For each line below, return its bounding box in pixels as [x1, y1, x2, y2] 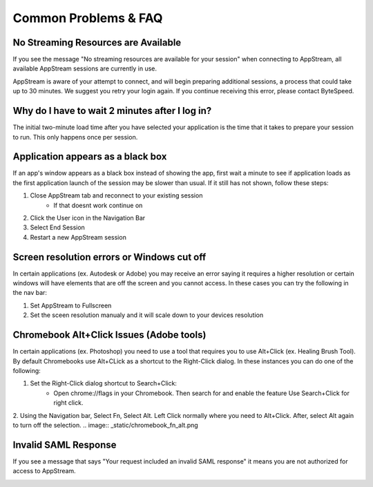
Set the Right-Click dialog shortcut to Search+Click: [30, 379, 178, 388]
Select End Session [30, 223, 86, 231]
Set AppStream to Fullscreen [30, 301, 112, 309]
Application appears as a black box [12, 151, 167, 162]
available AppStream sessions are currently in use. [12, 64, 157, 73]
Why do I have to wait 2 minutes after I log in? [12, 105, 212, 117]
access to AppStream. [12, 467, 76, 475]
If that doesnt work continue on [53, 201, 143, 209]
